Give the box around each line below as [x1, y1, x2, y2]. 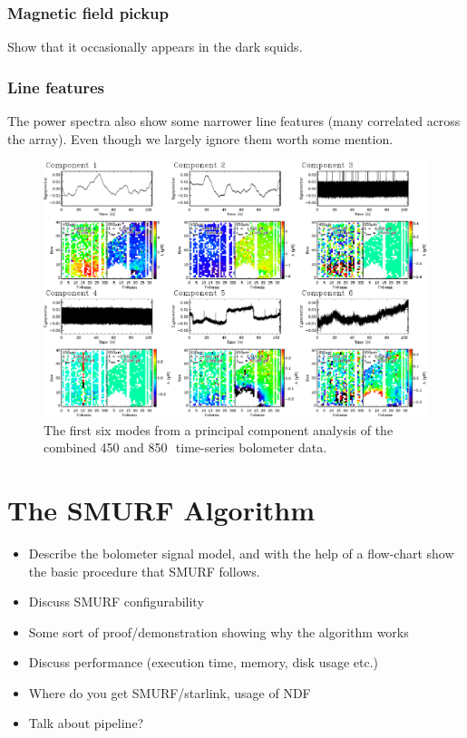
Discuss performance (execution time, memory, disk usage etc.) [28, 653, 379, 672]
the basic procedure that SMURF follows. [28, 561, 260, 580]
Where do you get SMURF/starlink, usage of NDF [28, 683, 311, 702]
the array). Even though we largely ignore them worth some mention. [7, 129, 394, 148]
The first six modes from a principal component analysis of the [44, 420, 394, 439]
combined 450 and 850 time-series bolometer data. [44, 438, 327, 457]
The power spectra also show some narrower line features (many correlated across [7, 112, 461, 131]
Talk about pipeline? [28, 714, 144, 733]
